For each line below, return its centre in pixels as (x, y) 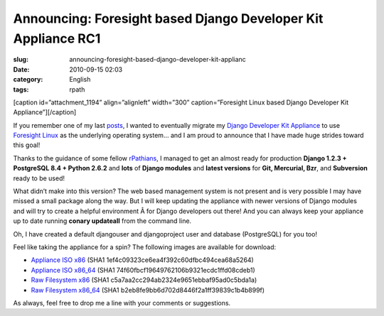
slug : (21, 60)
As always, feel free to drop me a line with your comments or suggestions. (122, 303)
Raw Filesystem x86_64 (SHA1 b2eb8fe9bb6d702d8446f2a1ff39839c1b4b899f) (148, 290)
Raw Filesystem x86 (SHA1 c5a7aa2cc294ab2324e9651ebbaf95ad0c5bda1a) (144, 280)
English (80, 80)
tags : (21, 89)
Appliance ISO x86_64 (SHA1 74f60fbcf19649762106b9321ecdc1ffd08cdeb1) (143, 270)
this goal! (27, 145)
